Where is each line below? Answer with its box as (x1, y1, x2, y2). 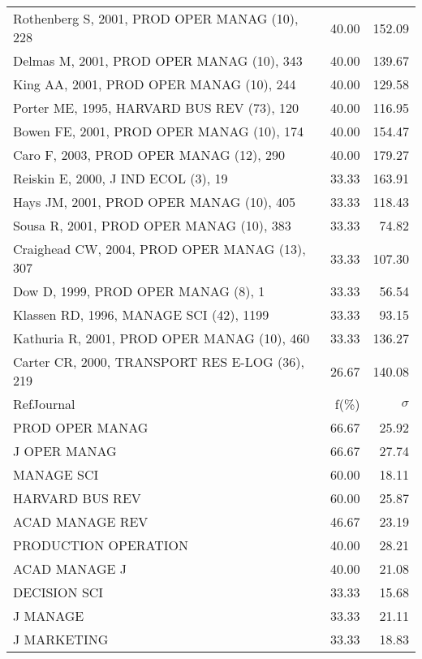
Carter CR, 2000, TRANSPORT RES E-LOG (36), (13, 352, 304, 371)
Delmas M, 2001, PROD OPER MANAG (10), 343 (13, 51, 303, 70)
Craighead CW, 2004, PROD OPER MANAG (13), (13, 239, 306, 258)
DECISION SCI (13, 583, 104, 601)
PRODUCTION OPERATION (13, 536, 189, 554)
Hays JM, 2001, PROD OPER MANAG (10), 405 (13, 192, 295, 211)
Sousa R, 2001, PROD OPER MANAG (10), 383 (13, 216, 291, 235)
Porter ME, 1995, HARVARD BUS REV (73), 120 (13, 98, 299, 117)
